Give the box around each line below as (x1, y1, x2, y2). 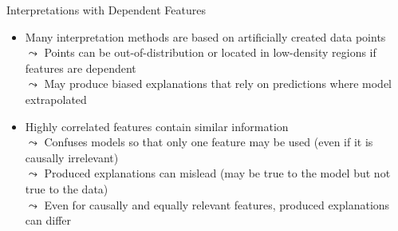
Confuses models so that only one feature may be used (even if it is (44, 133, 373, 150)
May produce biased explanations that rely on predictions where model (44, 75, 392, 92)
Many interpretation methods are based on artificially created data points (25, 28, 386, 45)
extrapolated (25, 90, 87, 107)
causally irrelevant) (25, 149, 119, 165)
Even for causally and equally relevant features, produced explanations (44, 196, 390, 213)
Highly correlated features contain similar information (25, 117, 289, 134)
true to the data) (25, 180, 108, 197)
